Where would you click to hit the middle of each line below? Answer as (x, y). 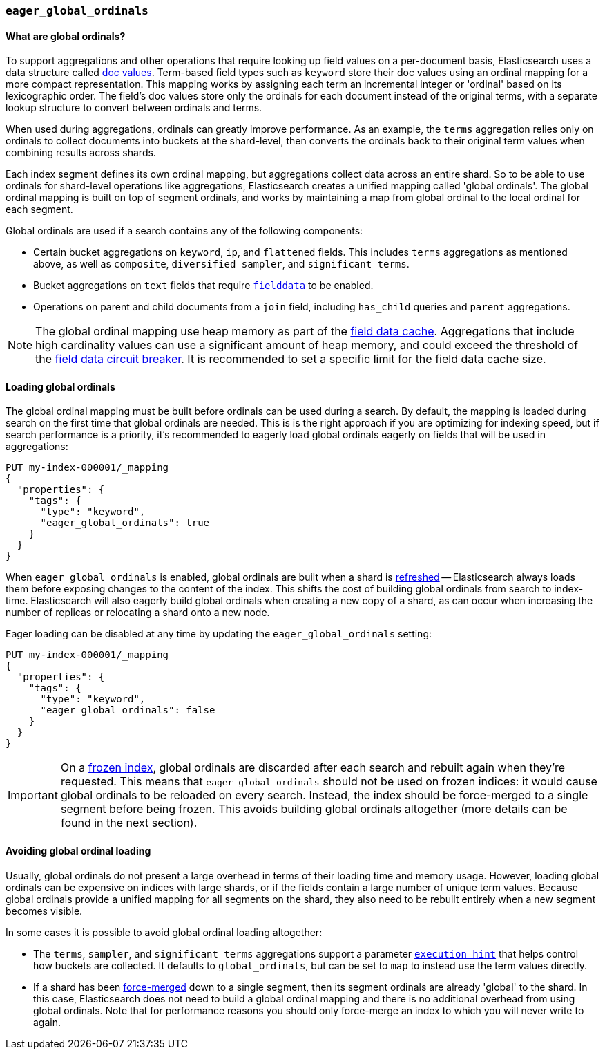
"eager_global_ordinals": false (128, 710)
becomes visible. (44, 911)
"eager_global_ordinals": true (125, 523)
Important (33, 795)
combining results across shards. (81, 153)
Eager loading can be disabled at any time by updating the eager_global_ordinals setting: (219, 634)
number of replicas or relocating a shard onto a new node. (138, 613)
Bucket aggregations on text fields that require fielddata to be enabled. (203, 286)
